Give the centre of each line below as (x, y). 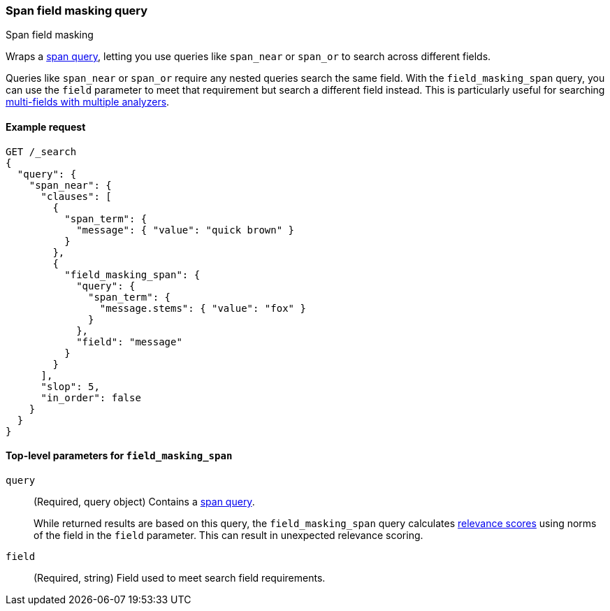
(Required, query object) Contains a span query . (144, 501)
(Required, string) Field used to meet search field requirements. (180, 577)
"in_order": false (91, 397)
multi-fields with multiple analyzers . (88, 102)
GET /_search (41, 151)
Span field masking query (77, 10)
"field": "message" (129, 342)
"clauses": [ (76, 196)
